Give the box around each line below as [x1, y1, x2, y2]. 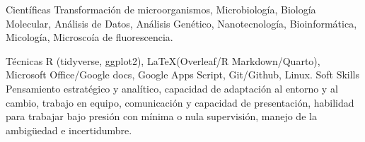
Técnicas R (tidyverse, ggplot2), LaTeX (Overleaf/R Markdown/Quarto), [6, 53, 320, 68]
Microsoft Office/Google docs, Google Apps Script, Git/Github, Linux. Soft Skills [6, 67, 359, 82]
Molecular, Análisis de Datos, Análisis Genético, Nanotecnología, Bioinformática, [6, 16, 357, 30]
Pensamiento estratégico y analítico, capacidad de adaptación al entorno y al [6, 81, 338, 95]
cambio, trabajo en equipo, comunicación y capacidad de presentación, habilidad [6, 95, 354, 110]
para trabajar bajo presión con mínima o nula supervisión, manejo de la [6, 109, 317, 124]
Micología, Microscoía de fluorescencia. [6, 30, 173, 45]
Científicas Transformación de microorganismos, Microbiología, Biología [6, 2, 316, 16]
